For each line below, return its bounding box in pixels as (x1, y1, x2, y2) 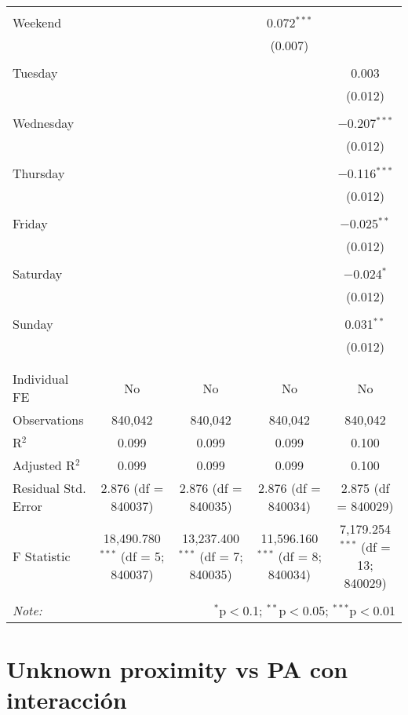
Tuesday (13, 64, 58, 82)
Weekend (13, 13, 62, 31)
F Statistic (13, 546, 71, 565)
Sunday (13, 315, 53, 333)
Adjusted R (13, 456, 75, 474)
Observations (13, 410, 84, 429)
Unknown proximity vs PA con (6, 653, 348, 685)
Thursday (13, 164, 65, 182)
